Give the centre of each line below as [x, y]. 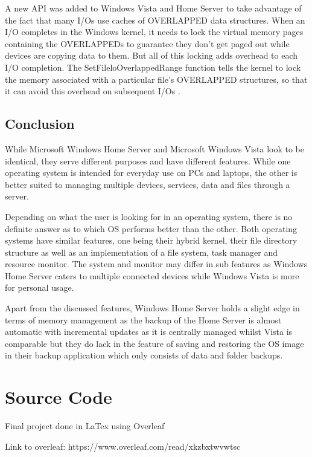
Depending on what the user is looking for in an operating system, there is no [149, 216]
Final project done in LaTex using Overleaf [85, 426]
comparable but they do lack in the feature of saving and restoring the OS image [154, 343]
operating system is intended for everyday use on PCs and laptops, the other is [151, 173]
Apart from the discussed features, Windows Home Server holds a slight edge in [152, 308]
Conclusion [40, 124]
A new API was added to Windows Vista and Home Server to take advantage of [153, 8]
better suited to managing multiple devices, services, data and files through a [148, 184]
